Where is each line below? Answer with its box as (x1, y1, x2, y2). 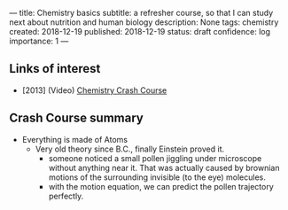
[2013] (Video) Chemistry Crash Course (21, 84, 167, 96)
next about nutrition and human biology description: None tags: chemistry (9, 17, 279, 27)
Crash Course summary (9, 111, 144, 126)
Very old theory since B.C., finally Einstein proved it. (35, 144, 224, 154)
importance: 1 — (9, 35, 69, 46)
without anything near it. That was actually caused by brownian (48, 162, 280, 173)
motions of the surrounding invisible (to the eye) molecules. (48, 172, 266, 183)
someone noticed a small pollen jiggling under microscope (48, 152, 262, 163)
